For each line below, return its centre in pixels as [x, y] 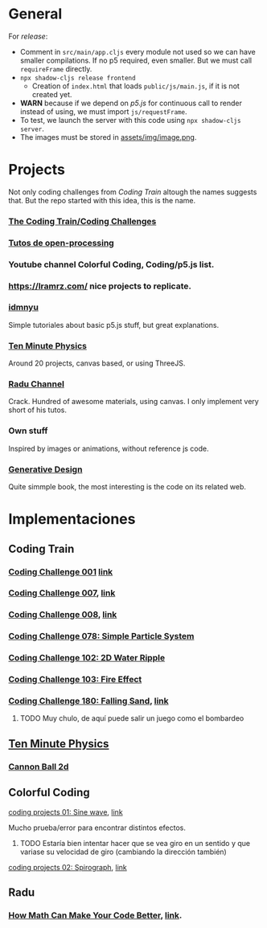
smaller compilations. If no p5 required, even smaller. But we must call [136, 60]
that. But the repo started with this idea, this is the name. [102, 200]
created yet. [52, 94]
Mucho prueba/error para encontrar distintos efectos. [97, 828]
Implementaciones [72, 519]
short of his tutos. [37, 410]
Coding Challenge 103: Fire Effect [75, 680]
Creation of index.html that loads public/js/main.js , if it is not [136, 86]
